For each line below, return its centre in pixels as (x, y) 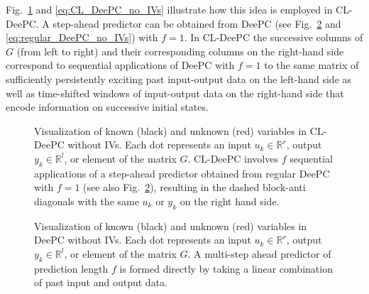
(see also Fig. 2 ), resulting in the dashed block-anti (194, 187)
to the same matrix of (312, 65)
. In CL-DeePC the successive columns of (274, 37)
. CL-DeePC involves (233, 158)
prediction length (71, 268)
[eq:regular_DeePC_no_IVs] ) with (82, 37)
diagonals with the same (87, 201)
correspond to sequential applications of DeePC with (120, 65)
